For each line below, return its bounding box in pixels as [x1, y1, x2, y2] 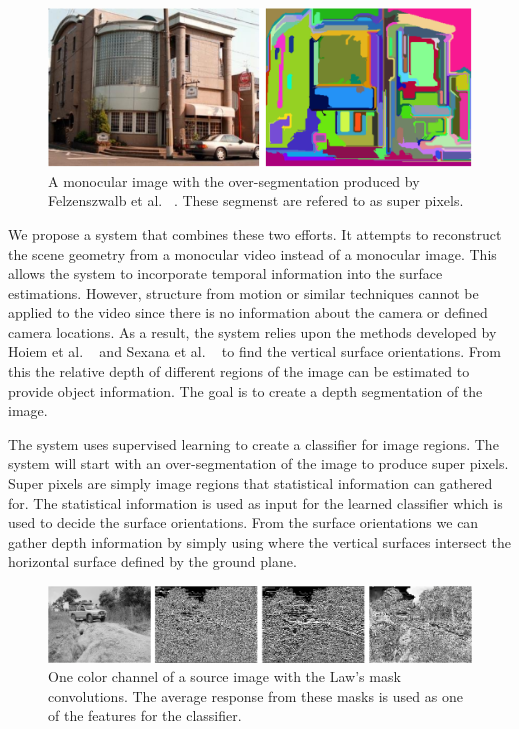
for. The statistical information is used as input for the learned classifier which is [8, 492, 503, 513]
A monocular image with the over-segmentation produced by [48, 170, 420, 191]
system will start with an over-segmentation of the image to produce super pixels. [8, 453, 509, 474]
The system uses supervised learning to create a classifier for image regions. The [8, 433, 499, 454]
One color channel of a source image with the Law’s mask [48, 666, 401, 687]
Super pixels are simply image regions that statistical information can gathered [8, 473, 493, 494]
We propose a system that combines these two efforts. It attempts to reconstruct [8, 223, 502, 244]
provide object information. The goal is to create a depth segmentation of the [8, 380, 483, 401]
